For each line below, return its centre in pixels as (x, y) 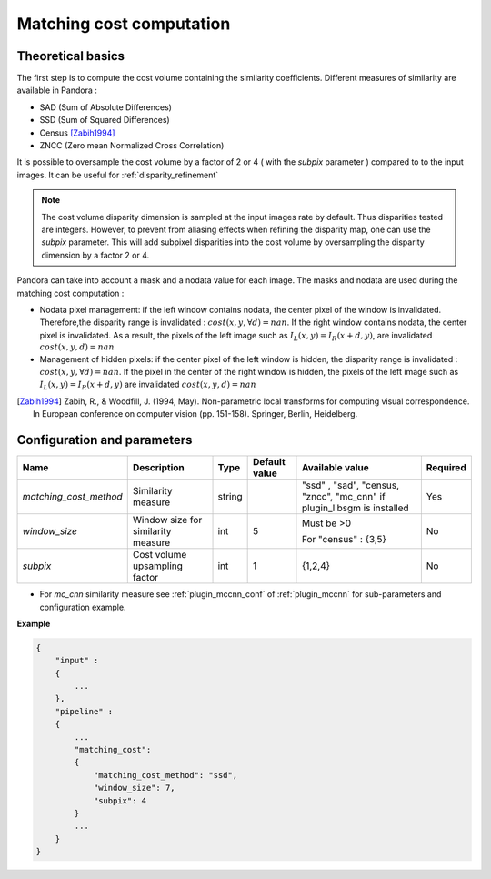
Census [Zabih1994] (77, 133)
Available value (335, 468)
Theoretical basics (71, 56)
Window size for (167, 520)
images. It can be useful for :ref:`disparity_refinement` (118, 175)
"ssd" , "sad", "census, (351, 485)
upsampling (158, 566)
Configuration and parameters (105, 440)
